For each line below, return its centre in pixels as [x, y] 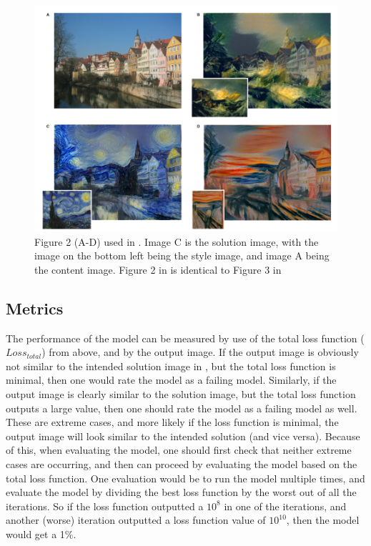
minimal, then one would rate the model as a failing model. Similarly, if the [171, 380]
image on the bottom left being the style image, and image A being [182, 255]
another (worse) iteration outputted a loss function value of [136, 520]
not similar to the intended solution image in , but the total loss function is [171, 366]
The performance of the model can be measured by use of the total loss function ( [185, 338]
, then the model [323, 520]
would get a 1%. [41, 533]
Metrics [35, 308]
